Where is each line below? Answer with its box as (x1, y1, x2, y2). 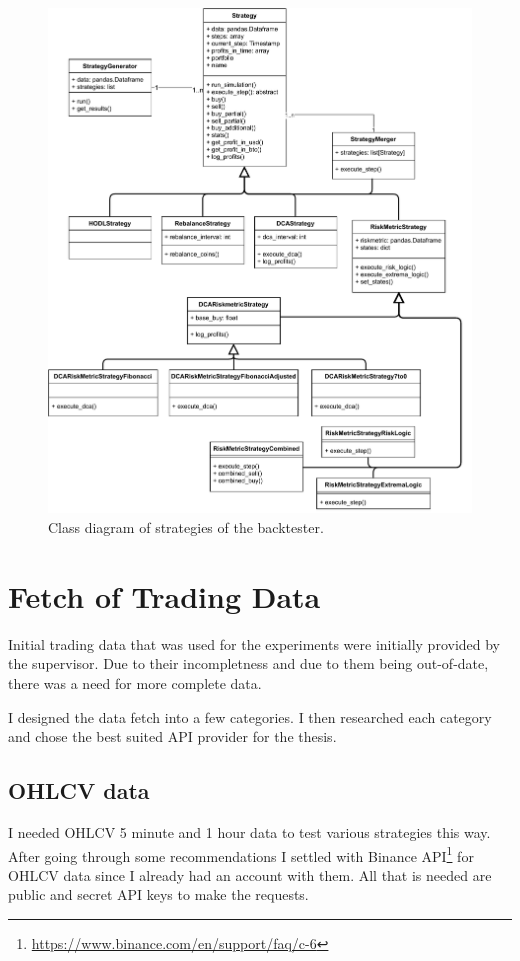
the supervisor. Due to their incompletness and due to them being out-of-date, (8, 653, 489, 674)
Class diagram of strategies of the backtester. (48, 517, 324, 538)
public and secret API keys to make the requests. (8, 884, 309, 905)
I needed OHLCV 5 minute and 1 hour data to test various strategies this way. (8, 821, 491, 842)
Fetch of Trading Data (8, 575, 321, 616)
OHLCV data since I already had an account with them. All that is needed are (8, 864, 492, 885)
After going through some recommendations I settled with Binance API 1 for (8, 842, 474, 866)
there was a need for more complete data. (8, 672, 262, 693)
